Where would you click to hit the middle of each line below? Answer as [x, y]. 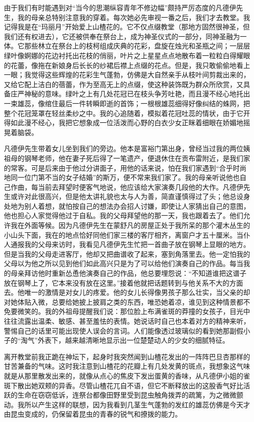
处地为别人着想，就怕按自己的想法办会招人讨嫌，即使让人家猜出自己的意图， [127, 206]
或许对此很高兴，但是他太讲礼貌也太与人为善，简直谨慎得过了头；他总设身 [130, 196]
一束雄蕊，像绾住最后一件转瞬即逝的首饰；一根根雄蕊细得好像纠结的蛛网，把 [127, 103]
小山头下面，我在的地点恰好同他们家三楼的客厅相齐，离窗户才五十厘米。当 [124, 234]
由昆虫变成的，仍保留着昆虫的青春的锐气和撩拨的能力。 [93, 414]
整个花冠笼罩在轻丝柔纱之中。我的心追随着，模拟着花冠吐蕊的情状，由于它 [124, 113]
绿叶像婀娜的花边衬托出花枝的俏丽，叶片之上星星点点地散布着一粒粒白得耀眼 [127, 55]
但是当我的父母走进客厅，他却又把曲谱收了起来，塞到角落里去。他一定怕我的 [127, 254]
